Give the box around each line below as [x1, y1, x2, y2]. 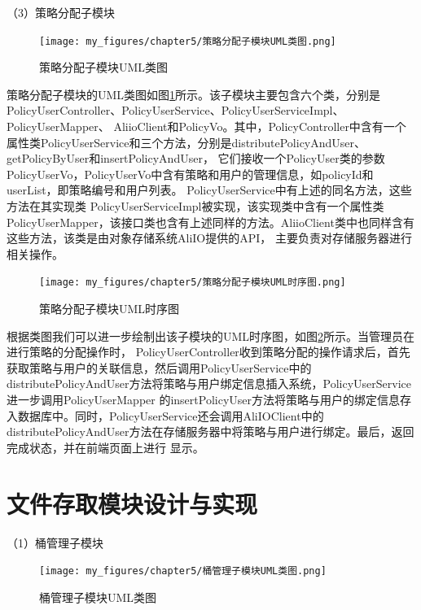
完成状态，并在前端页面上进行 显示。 [7, 438, 204, 455]
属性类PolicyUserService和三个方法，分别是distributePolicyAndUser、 [7, 133, 366, 150]
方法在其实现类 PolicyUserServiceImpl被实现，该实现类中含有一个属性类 [7, 198, 384, 214]
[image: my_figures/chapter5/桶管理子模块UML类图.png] [39, 565, 327, 577]
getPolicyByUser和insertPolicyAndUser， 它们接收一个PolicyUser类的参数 [7, 150, 385, 167]
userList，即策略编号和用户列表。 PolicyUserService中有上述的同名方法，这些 [7, 181, 412, 198]
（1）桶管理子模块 [7, 534, 103, 551]
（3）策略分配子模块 [7, 4, 115, 20]
